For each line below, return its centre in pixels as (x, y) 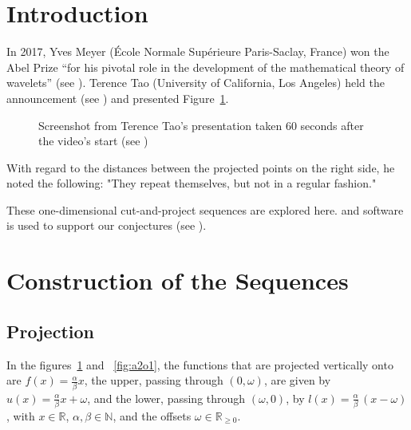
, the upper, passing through (154, 380)
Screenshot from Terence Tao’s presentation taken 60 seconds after (201, 125)
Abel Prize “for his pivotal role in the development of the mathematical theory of (205, 67)
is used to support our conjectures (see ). (107, 225)
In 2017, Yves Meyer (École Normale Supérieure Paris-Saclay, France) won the (198, 51)
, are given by (297, 380)
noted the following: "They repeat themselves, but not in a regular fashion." (192, 183)
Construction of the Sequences (178, 280)
